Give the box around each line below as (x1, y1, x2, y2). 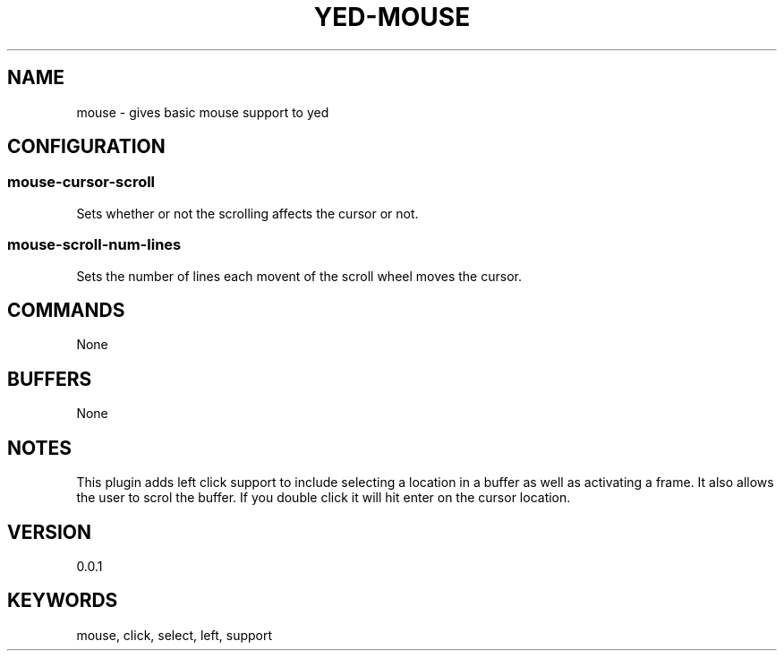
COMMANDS (7, 298, 125, 321)
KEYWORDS (7, 589, 118, 612)
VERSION (7, 520, 92, 543)
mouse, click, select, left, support (76, 627, 273, 643)
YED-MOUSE (313, 2, 471, 32)
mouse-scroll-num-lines (7, 235, 182, 254)
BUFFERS (7, 367, 92, 390)
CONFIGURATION (7, 135, 166, 158)
